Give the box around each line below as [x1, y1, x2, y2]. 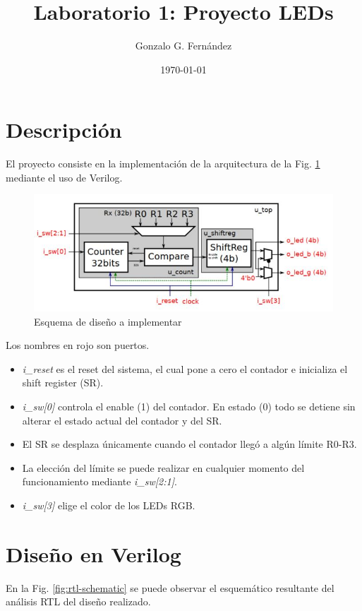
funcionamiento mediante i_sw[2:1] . [22, 474, 177, 489]
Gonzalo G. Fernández [135, 38, 232, 53]
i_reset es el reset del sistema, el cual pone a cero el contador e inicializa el [22, 361, 348, 376]
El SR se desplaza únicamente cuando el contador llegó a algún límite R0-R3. [22, 437, 357, 451]
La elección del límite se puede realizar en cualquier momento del [22, 460, 305, 475]
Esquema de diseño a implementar [34, 314, 182, 328]
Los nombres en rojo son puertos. [6, 338, 150, 352]
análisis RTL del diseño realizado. [6, 594, 151, 609]
